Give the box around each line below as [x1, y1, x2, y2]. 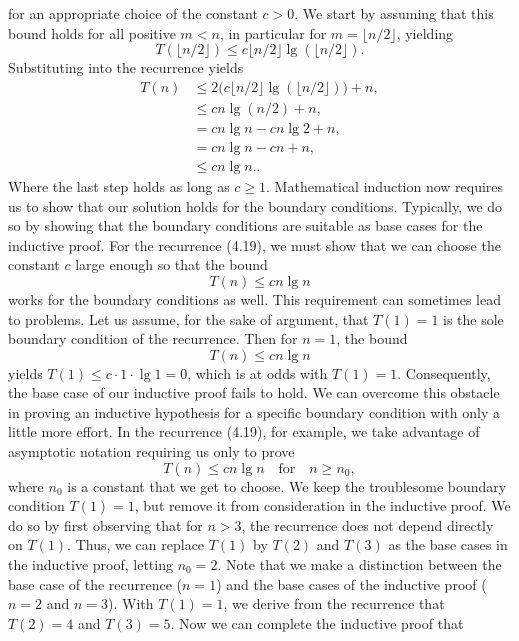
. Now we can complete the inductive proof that [170, 612, 464, 633]
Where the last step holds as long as [8, 175, 230, 196]
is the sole [443, 308, 504, 329]
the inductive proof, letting [8, 554, 173, 575]
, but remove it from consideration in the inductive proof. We [134, 495, 511, 516]
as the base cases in [388, 534, 508, 555]
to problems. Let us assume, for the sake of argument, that [8, 308, 369, 329]
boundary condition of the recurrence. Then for [8, 328, 298, 349]
